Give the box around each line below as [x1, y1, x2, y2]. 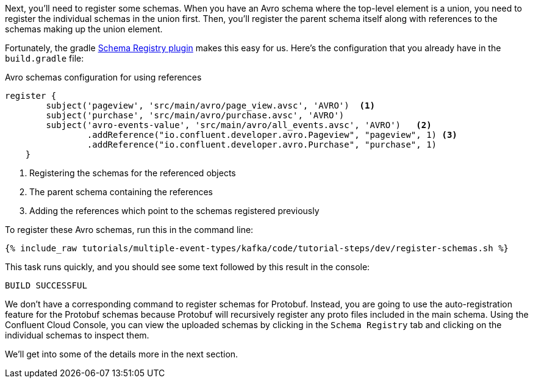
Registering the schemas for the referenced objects [29, 168, 236, 178]
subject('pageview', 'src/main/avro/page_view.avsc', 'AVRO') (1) [46, 101, 375, 110]
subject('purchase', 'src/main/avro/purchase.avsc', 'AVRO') [46, 110, 345, 120]
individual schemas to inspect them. [5, 330, 149, 340]
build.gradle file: [5, 53, 84, 63]
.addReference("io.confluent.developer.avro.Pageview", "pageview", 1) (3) [87, 130, 457, 140]
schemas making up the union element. [5, 24, 163, 34]
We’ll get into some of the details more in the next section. [5, 349, 238, 359]
